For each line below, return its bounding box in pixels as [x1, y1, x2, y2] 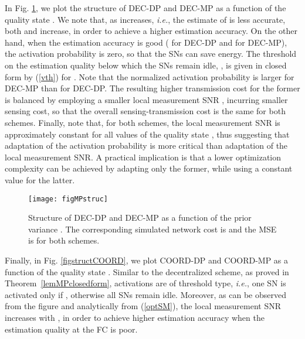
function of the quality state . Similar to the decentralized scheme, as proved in [5, 265, 289, 278]
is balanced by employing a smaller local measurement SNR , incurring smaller [5, 93, 288, 105]
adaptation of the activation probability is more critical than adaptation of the [5, 139, 288, 152]
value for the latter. [5, 173, 75, 186]
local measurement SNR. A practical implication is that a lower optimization [5, 150, 282, 163]
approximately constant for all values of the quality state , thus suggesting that [5, 128, 290, 140]
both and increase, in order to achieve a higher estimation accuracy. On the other [5, 25, 297, 37]
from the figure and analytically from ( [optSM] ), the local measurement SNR [5, 300, 282, 312]
